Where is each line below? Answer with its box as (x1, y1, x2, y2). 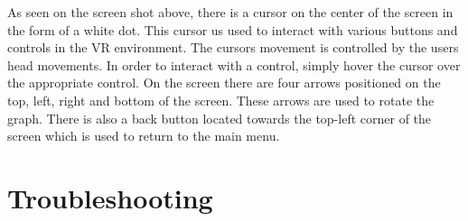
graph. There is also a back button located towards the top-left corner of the (7, 108, 432, 127)
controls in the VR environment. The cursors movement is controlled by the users (7, 38, 459, 57)
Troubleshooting (7, 179, 213, 216)
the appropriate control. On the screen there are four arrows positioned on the (7, 73, 441, 92)
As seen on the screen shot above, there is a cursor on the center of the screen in (7, 3, 454, 21)
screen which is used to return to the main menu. (7, 126, 280, 145)
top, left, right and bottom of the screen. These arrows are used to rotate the (7, 90, 435, 109)
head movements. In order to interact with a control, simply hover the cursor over (7, 55, 461, 74)
